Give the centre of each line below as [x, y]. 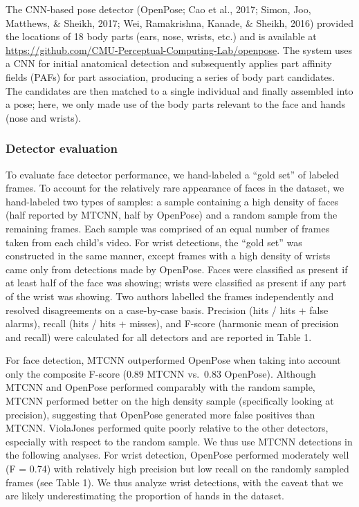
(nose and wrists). [44, 117]
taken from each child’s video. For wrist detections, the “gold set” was [154, 242]
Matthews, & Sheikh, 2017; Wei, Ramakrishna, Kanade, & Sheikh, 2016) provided [179, 22]
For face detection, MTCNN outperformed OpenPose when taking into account [173, 360]
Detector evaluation [62, 148]
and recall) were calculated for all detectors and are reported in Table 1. [159, 337]
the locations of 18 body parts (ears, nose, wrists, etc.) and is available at [161, 36]
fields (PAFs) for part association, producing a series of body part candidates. [171, 76]
